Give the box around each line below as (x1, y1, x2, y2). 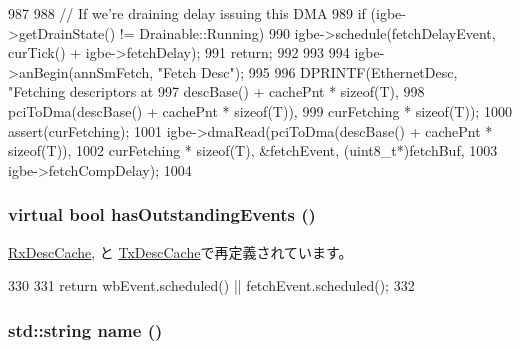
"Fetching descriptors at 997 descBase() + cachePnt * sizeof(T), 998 (8, 81, 425, 102)
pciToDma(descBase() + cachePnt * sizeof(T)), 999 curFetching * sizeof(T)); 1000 (8, 100, 512, 121)
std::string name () (8, 317, 163, 342)
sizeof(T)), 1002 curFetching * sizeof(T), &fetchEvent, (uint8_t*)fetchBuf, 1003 (8, 140, 498, 161)
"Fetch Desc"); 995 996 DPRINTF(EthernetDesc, (157, 61, 458, 82)
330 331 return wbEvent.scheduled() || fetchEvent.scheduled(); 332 (8, 275, 415, 296)
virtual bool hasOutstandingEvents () (8, 202, 316, 227)
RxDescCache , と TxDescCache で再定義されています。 (8, 241, 353, 262)
